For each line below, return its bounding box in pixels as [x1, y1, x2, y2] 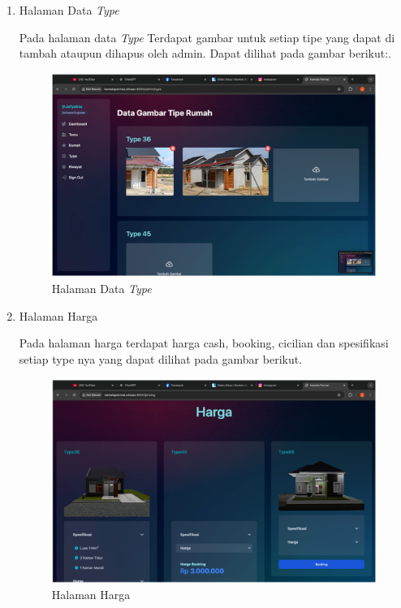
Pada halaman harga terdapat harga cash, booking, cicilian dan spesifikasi [19, 334, 389, 351]
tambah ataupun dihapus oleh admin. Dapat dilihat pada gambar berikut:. [19, 45, 391, 62]
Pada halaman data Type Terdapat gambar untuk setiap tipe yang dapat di [19, 28, 395, 45]
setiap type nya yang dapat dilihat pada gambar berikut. [19, 350, 303, 367]
